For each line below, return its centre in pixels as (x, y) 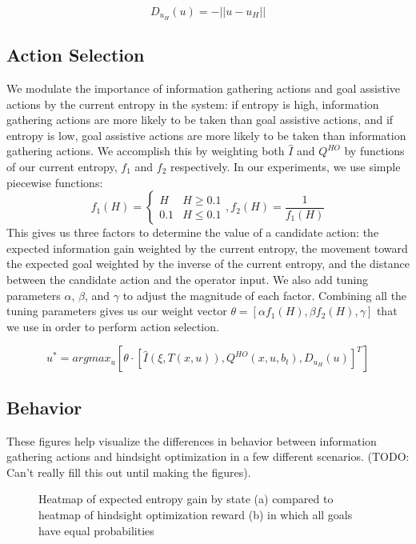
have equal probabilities (96, 530)
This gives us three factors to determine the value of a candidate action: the (193, 232)
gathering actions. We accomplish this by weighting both (146, 151)
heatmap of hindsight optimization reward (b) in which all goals (196, 514)
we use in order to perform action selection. (113, 326)
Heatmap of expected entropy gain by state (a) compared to (186, 499)
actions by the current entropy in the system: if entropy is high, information (193, 104)
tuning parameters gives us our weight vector (117, 311)
